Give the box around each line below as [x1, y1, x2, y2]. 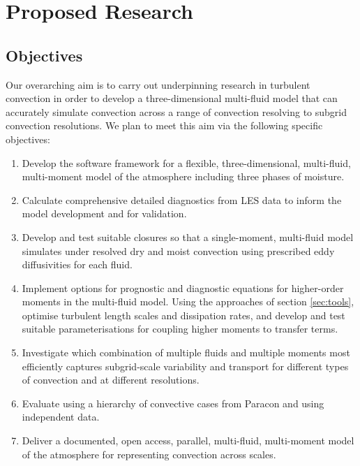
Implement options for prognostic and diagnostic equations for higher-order [22, 280, 344, 295]
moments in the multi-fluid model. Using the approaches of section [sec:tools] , [22, 294, 354, 309]
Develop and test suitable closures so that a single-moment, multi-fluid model [22, 229, 354, 244]
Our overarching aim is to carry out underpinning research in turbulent [6, 77, 310, 92]
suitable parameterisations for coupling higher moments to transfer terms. [22, 321, 338, 336]
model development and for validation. [22, 206, 187, 221]
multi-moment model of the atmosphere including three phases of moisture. [22, 169, 345, 184]
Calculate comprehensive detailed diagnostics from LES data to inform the [22, 192, 342, 207]
